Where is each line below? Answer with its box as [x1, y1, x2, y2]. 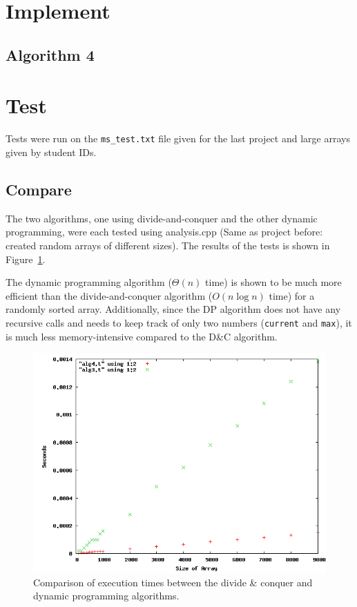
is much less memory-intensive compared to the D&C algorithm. [6, 329, 278, 343]
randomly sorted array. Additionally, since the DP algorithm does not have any [6, 302, 341, 316]
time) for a [269, 288, 315, 302]
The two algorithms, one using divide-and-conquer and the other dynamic [6, 211, 318, 225]
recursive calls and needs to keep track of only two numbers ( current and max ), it [6, 315, 352, 329]
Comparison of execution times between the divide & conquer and [33, 575, 313, 589]
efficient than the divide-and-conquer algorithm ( [6, 288, 213, 302]
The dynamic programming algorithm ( [6, 275, 172, 289]
